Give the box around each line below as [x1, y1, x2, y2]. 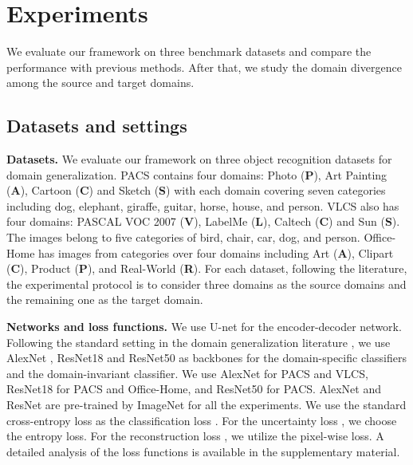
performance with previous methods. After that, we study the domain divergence [6, 58, 402, 75]
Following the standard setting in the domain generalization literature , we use [6, 333, 391, 350]
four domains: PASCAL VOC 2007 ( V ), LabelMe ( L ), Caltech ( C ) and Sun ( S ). [6, 213, 400, 230]
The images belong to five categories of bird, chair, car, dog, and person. [6, 229, 360, 246]
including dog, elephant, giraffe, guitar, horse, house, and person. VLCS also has [6, 197, 399, 214]
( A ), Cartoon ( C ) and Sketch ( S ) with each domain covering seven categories [6, 182, 386, 199]
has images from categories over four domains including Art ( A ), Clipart [38, 244, 394, 261]
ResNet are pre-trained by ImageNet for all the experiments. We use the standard [6, 396, 407, 413]
